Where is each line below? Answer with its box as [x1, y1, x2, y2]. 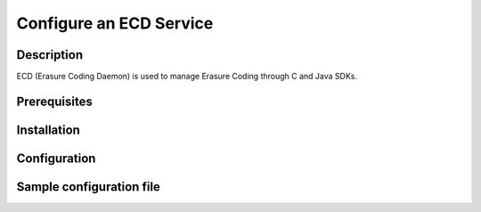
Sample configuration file [16, 179, 160, 194]
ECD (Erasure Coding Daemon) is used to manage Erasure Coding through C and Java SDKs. [16, 71, 358, 82]
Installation [16, 122, 80, 137]
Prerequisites [16, 94, 93, 109]
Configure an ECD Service [16, 13, 214, 33]
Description [16, 47, 84, 62]
